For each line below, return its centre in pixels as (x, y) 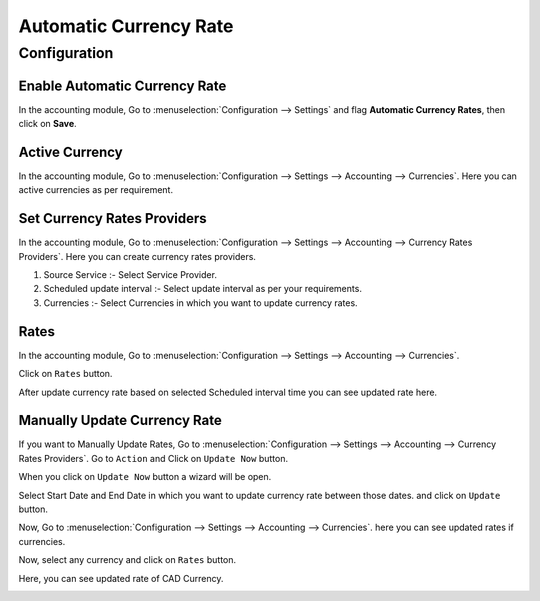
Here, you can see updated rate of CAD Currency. (121, 578)
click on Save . (47, 124)
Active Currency (71, 151)
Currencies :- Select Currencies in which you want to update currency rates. (201, 302)
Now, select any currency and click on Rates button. (127, 560)
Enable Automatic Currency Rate (122, 85)
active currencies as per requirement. (96, 190)
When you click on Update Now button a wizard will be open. (145, 477)
